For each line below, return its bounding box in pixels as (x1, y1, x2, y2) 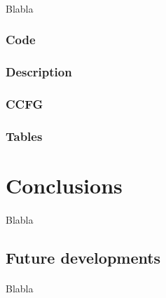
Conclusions (6, 170, 123, 199)
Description (6, 62, 72, 80)
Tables (6, 127, 43, 144)
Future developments (6, 246, 161, 268)
